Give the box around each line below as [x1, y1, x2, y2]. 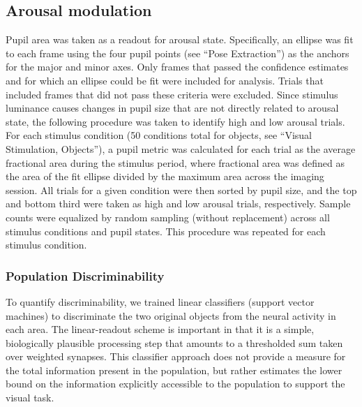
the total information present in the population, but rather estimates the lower [6, 362, 342, 377]
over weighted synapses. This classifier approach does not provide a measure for [6, 349, 346, 364]
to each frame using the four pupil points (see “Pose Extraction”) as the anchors [6, 45, 349, 60]
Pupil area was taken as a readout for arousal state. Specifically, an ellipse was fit [6, 32, 354, 47]
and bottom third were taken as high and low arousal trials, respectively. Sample [6, 196, 351, 211]
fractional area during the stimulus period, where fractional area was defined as [6, 155, 345, 170]
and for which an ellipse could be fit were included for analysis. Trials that [6, 73, 324, 87]
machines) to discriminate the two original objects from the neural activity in [6, 308, 336, 323]
